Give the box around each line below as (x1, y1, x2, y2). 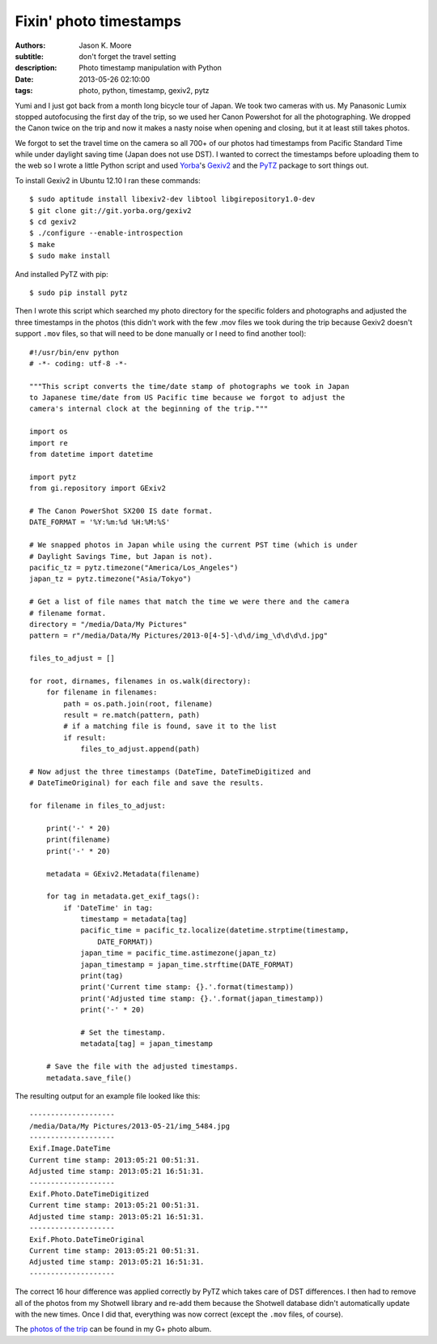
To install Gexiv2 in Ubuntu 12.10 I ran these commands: (15, 175, 202, 186)
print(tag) (80, 971, 124, 980)
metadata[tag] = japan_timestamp (80, 1039, 214, 1048)
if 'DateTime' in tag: (63, 903, 154, 912)
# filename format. (29, 608, 107, 617)
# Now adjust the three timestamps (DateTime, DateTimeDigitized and (29, 766, 312, 776)
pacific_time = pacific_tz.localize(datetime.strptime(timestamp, (80, 926, 350, 935)
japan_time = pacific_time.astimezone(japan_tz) (80, 949, 277, 958)
